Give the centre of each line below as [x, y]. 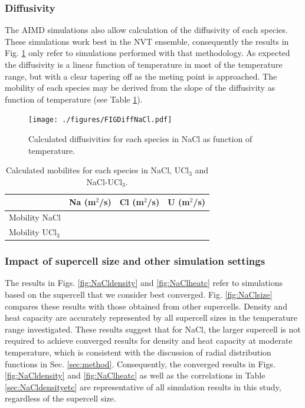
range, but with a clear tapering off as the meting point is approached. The [141, 76]
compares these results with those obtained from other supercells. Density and [146, 306]
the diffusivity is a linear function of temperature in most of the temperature [144, 64]
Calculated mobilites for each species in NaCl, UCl [97, 170]
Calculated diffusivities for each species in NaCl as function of [140, 139]
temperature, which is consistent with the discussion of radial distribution [138, 352]
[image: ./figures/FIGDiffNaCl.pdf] [100, 120]
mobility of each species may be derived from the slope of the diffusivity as [140, 88]
